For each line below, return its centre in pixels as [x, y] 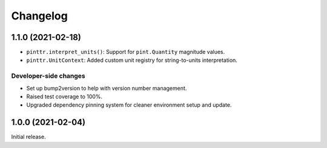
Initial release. [28, 137]
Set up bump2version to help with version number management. [107, 88]
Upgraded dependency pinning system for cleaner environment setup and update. [129, 105]
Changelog [39, 16]
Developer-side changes [48, 76]
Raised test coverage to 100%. [64, 96]
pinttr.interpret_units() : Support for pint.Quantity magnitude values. [126, 52]
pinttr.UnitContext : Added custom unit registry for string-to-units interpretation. [132, 60]
